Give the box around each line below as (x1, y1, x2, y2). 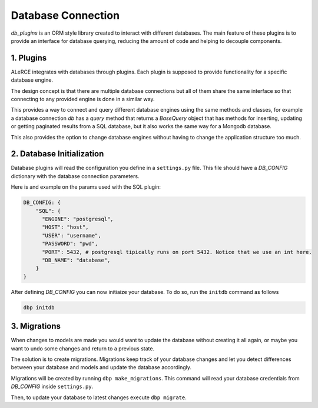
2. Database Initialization (11, 149, 104, 159)
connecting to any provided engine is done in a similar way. (11, 96, 155, 103)
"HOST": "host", (42, 224, 89, 230)
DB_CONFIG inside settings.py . (11, 383, 94, 390)
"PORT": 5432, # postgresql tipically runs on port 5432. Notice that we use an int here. (42, 249, 312, 255)
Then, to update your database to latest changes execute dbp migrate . (11, 394, 187, 401)
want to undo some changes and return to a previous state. (11, 345, 155, 352)
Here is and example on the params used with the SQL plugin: (11, 183, 161, 190)
